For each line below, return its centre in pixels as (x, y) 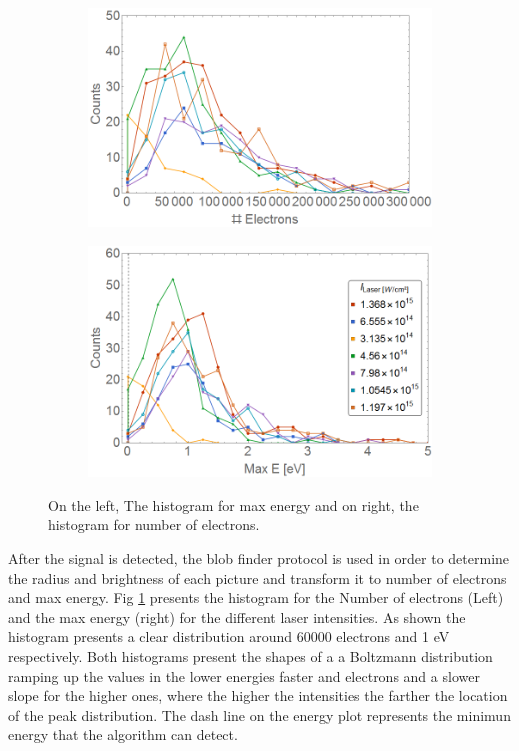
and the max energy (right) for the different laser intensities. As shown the (237, 616)
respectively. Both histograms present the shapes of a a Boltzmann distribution (250, 655)
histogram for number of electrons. (154, 524)
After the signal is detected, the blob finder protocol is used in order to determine (259, 558)
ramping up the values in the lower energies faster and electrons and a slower (244, 675)
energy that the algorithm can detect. (123, 734)
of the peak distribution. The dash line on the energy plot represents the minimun (259, 714)
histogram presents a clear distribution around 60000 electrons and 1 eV (229, 636)
